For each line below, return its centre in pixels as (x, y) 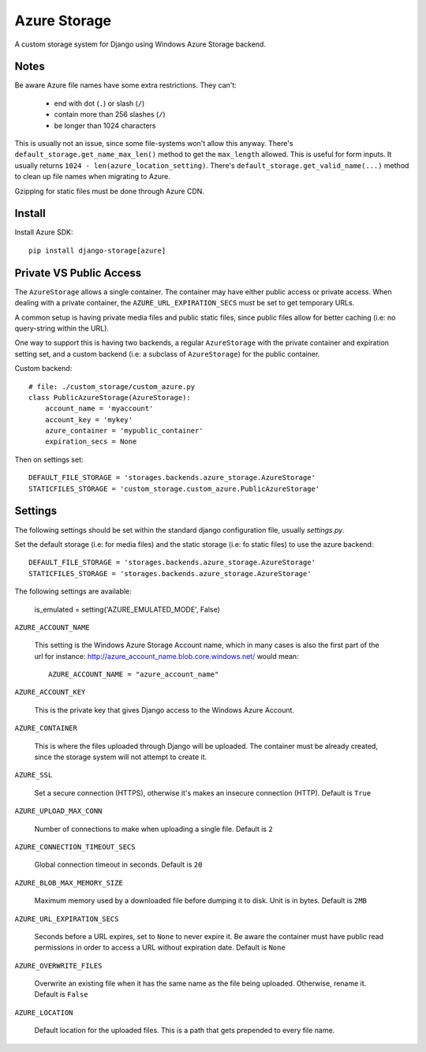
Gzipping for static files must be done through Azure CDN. (110, 191)
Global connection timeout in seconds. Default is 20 (118, 865)
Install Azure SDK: (44, 232)
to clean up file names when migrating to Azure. (93, 177)
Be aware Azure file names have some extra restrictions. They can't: (125, 85)
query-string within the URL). (62, 328)
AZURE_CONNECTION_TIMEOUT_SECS (75, 847)
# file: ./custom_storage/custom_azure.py (112, 386)
